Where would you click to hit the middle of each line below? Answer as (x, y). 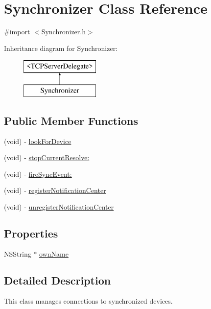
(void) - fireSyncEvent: (38, 174)
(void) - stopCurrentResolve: (47, 157)
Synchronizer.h (63, 32)
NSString (18, 253)
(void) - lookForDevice (38, 141)
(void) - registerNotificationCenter (55, 190)
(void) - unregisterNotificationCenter (59, 207)
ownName (54, 253)
